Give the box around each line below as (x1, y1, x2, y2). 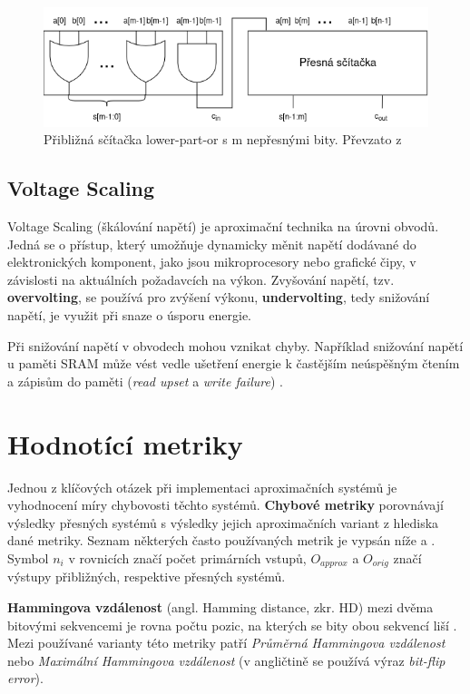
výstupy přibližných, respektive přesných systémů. (7, 567, 286, 586)
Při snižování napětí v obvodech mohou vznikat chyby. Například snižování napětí (7, 336, 464, 355)
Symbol (7, 548, 49, 567)
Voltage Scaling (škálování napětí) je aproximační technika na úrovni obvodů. (7, 217, 439, 236)
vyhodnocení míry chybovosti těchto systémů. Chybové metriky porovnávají (7, 495, 444, 514)
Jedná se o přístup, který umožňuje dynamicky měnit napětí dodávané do (7, 234, 416, 253)
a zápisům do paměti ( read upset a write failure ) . (7, 371, 283, 390)
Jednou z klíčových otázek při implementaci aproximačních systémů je (7, 477, 397, 496)
